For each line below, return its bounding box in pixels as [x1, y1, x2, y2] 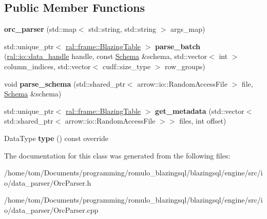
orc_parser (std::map [4, 24, 77, 34]
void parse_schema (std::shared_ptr [4, 78, 125, 89]
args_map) [170, 24, 205, 34]
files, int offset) [179, 115, 226, 126]
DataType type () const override [4, 132, 108, 143]
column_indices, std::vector [4, 61, 91, 71]
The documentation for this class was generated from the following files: [4, 150, 231, 161]
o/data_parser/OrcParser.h [4, 177, 91, 188]
